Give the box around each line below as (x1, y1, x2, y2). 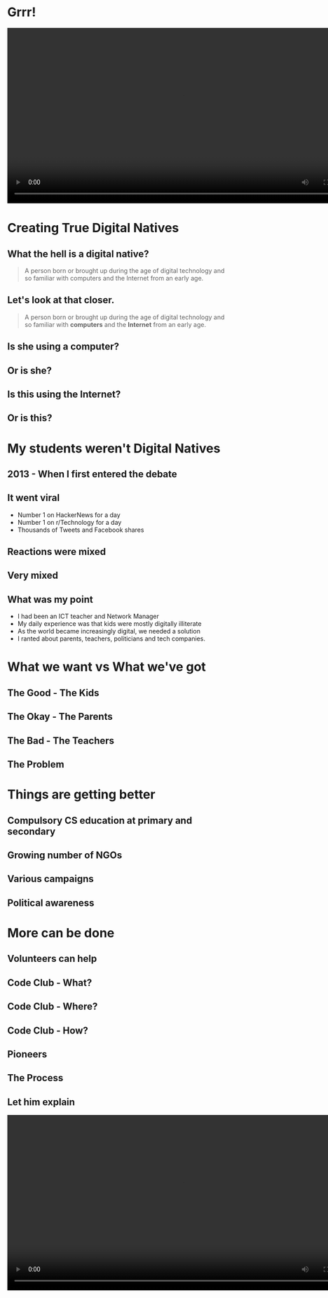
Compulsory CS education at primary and (7, 815, 193, 827)
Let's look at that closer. (7, 294, 115, 306)
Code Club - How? (7, 1024, 89, 1036)
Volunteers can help (7, 953, 97, 965)
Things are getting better (7, 787, 156, 803)
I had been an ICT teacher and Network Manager (17, 612, 160, 621)
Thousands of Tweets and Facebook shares (17, 526, 144, 534)
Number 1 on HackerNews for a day (17, 510, 121, 519)
